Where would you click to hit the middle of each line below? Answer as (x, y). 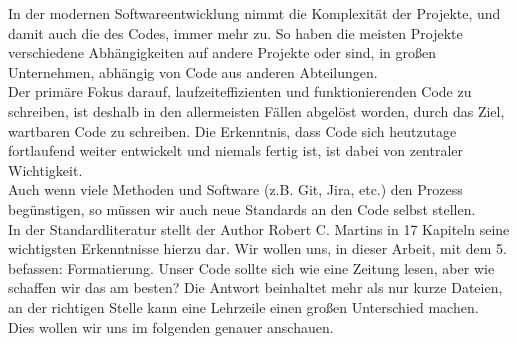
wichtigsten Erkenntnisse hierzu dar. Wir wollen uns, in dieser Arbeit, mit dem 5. (257, 248)
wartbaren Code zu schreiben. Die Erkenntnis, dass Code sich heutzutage (232, 130)
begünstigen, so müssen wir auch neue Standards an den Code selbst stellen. (242, 208)
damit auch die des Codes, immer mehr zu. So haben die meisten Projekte (235, 32)
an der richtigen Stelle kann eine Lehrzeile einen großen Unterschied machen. (243, 306)
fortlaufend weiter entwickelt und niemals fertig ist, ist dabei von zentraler (236, 150)
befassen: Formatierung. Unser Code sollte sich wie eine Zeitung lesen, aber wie (251, 267)
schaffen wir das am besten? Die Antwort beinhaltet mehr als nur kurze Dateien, (255, 287)
